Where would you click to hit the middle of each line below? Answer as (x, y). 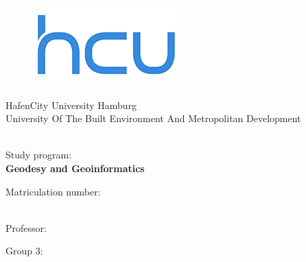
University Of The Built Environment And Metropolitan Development (153, 118)
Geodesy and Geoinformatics (75, 168)
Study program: (39, 155)
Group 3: (24, 251)
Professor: (26, 227)
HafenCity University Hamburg (71, 105)
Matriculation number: (53, 191)
